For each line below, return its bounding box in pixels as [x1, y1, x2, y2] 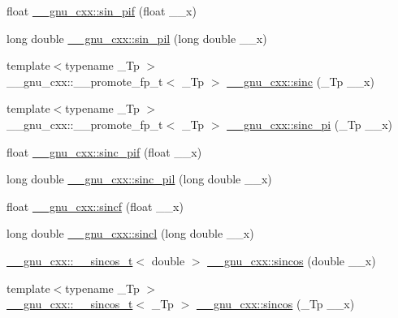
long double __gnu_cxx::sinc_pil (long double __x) [6, 170, 272, 187]
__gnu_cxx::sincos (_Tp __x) [196, 295, 355, 312]
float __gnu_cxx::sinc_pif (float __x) [6, 143, 202, 160]
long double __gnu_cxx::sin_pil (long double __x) [6, 29, 267, 46]
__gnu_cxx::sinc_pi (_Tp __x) [227, 115, 393, 132]
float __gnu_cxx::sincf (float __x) [6, 197, 184, 214]
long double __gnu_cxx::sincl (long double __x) [6, 225, 254, 242]
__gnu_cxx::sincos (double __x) [207, 251, 376, 269]
